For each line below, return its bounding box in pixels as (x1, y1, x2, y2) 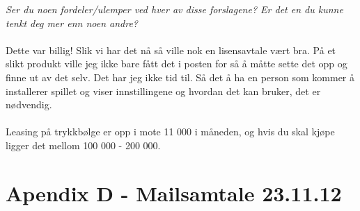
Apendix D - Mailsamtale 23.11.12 (6, 178, 342, 207)
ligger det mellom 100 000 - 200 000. (6, 137, 161, 152)
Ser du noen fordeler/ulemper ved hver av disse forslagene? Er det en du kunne (6, 2, 343, 16)
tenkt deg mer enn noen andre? (6, 15, 138, 30)
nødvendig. (6, 97, 52, 112)
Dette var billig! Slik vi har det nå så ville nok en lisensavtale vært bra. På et (6, 42, 336, 57)
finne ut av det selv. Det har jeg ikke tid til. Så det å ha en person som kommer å (6, 69, 355, 84)
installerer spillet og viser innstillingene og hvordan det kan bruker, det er (6, 83, 321, 98)
